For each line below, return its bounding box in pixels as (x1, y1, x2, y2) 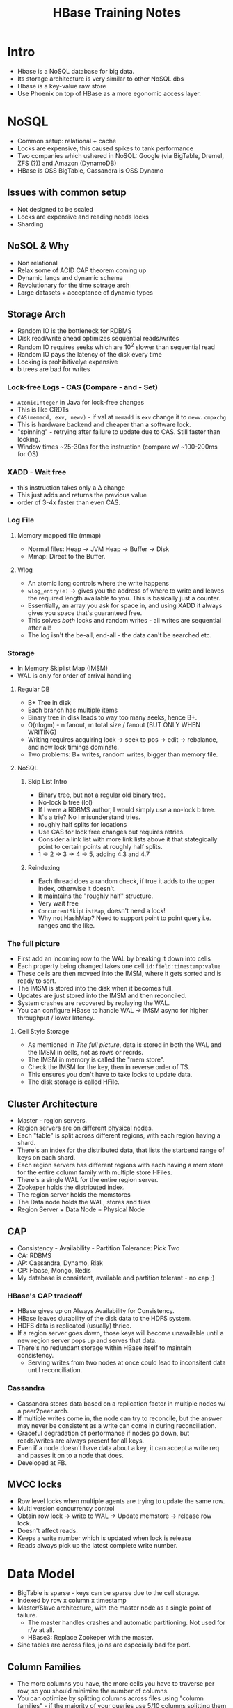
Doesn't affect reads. (17, 1527, 78, 1535)
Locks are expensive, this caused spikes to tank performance (17, 144, 193, 153)
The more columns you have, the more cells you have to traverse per (17, 1679, 215, 1688)
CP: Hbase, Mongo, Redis (17, 1266, 92, 1275)
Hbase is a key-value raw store (17, 81, 106, 90)
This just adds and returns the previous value (17, 490, 147, 499)
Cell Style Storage (17, 1027, 70, 1036)
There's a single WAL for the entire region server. (17, 1176, 159, 1184)
